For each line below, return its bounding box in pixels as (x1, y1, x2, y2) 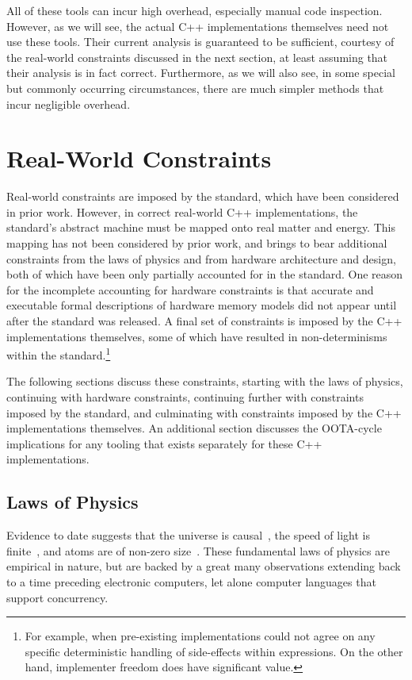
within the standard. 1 (6, 344, 111, 363)
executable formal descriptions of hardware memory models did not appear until (6, 297, 397, 313)
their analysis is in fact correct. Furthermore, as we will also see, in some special (6, 64, 395, 81)
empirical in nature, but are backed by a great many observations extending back (6, 558, 401, 574)
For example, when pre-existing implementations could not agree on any (25, 628, 376, 644)
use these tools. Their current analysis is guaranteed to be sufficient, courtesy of (6, 33, 395, 50)
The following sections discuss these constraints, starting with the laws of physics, (6, 373, 403, 390)
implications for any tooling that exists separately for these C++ (6, 435, 322, 451)
